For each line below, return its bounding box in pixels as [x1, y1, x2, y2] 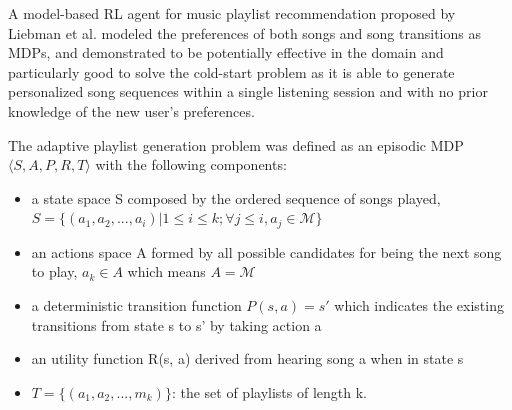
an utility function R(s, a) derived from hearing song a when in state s [31, 348, 464, 369]
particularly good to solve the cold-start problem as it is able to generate [8, 61, 455, 82]
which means [127, 261, 206, 282]
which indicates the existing [334, 294, 504, 315]
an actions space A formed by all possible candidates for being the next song [31, 241, 502, 262]
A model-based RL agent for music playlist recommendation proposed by [8, 3, 456, 23]
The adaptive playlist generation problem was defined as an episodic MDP [8, 134, 464, 155]
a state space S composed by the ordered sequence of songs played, [31, 187, 441, 208]
